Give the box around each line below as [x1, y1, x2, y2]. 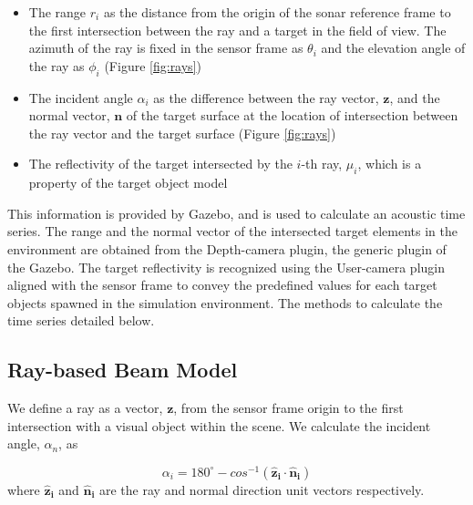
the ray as [28, 56, 85, 75]
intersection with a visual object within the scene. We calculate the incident [7, 416, 431, 435]
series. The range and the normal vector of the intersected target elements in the [7, 222, 458, 241]
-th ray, [301, 154, 343, 173]
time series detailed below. [7, 311, 155, 330]
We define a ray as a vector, [7, 398, 163, 417]
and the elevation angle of [321, 38, 466, 57]
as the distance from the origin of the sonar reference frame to [103, 3, 451, 21]
